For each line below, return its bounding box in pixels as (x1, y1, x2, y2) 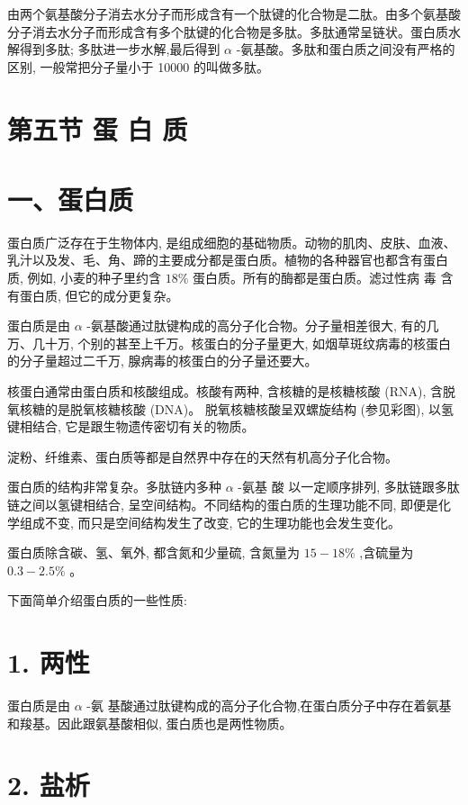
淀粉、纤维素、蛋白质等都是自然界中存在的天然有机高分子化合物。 (7, 447, 398, 466)
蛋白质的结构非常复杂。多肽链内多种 (7, 477, 221, 496)
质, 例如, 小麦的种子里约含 (7, 268, 162, 287)
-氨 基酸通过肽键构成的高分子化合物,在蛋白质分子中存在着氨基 (86, 696, 452, 715)
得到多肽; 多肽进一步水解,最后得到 (19, 40, 220, 59)
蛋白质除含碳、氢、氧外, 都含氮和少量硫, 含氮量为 (7, 543, 301, 562)
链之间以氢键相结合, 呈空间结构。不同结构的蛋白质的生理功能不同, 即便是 (7, 495, 439, 513)
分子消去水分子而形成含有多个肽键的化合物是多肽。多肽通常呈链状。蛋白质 (7, 22, 448, 41)
